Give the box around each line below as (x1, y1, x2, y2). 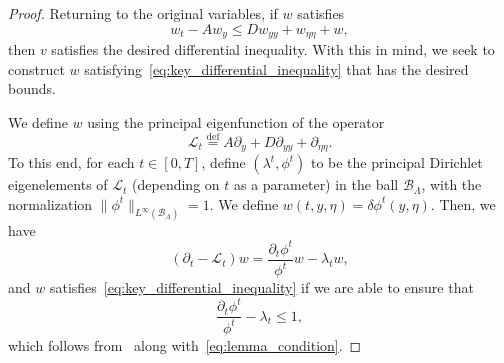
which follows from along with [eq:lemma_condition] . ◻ (8, 334, 362, 355)
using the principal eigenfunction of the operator (87, 111, 385, 132)
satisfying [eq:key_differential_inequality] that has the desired (84, 58, 469, 79)
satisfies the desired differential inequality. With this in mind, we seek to (51, 39, 495, 60)
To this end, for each (8, 152, 135, 173)
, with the (421, 174, 482, 195)
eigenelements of (8, 174, 108, 195)
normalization (8, 193, 93, 214)
